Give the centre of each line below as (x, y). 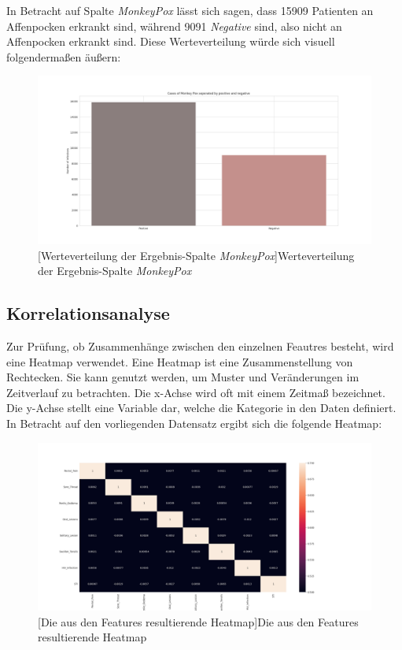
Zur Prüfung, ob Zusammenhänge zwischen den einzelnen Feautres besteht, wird (200, 346)
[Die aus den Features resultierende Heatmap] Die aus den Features (198, 621)
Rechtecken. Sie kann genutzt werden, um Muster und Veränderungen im (183, 377)
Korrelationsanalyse (88, 313)
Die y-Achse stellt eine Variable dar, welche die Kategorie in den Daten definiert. (201, 408)
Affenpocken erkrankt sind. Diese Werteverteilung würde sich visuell (171, 41)
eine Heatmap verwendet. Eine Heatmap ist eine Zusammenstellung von (180, 361)
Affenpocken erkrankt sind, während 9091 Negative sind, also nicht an (174, 26)
